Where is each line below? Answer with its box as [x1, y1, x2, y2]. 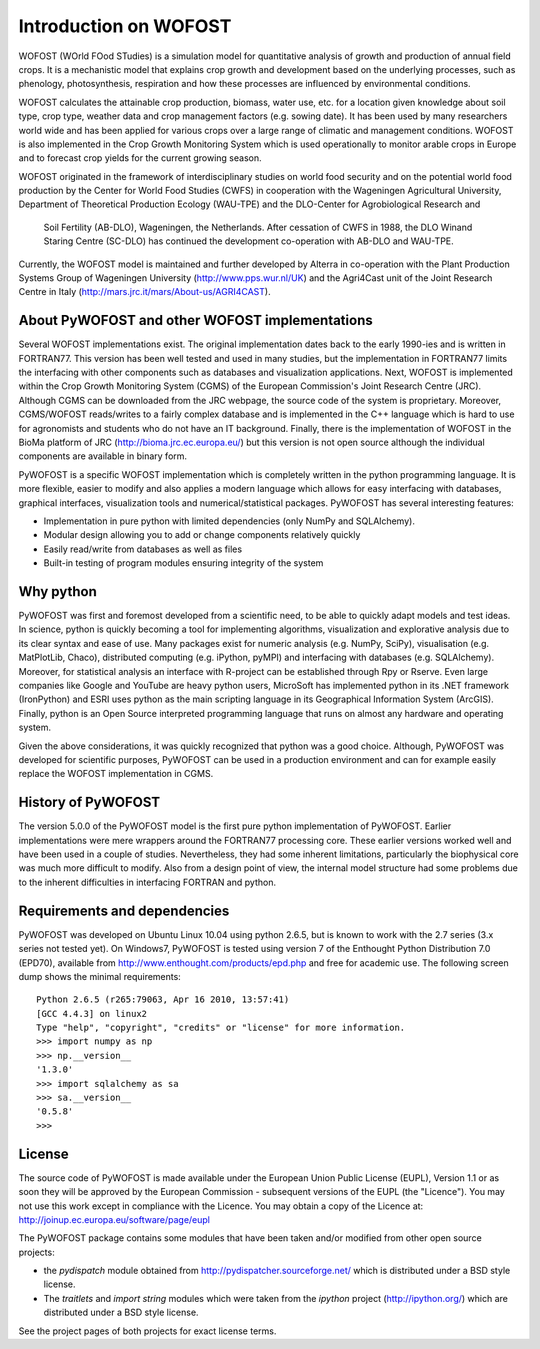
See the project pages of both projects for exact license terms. [18, 1325, 277, 1337]
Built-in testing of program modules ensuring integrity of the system [43, 557, 324, 569]
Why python [18, 583, 97, 600]
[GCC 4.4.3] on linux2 [36, 1008, 148, 1019]
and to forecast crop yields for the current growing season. [18, 152, 262, 164]
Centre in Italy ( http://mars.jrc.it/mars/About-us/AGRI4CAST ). [18, 286, 271, 298]
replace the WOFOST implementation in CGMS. [18, 768, 214, 780]
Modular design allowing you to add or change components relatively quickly [43, 529, 361, 541]
